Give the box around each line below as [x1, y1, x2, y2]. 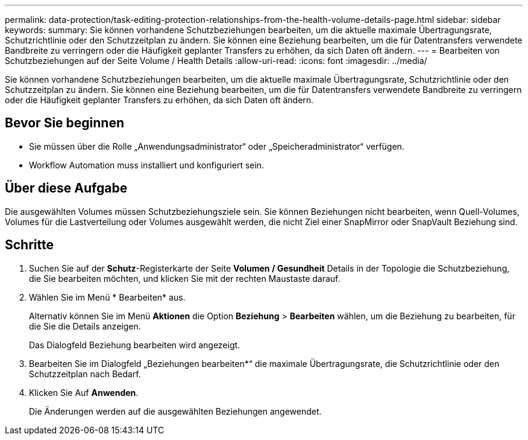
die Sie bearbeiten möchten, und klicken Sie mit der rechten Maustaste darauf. [29, 273, 341, 284]
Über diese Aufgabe [5, 180, 128, 196]
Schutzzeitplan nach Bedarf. [29, 368, 141, 379]
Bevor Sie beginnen [5, 115, 125, 131]
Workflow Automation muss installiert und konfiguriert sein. [29, 159, 265, 170]
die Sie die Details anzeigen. [29, 320, 141, 331]
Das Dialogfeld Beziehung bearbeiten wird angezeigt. [29, 339, 240, 350]
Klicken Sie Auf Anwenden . [29, 387, 139, 398]
